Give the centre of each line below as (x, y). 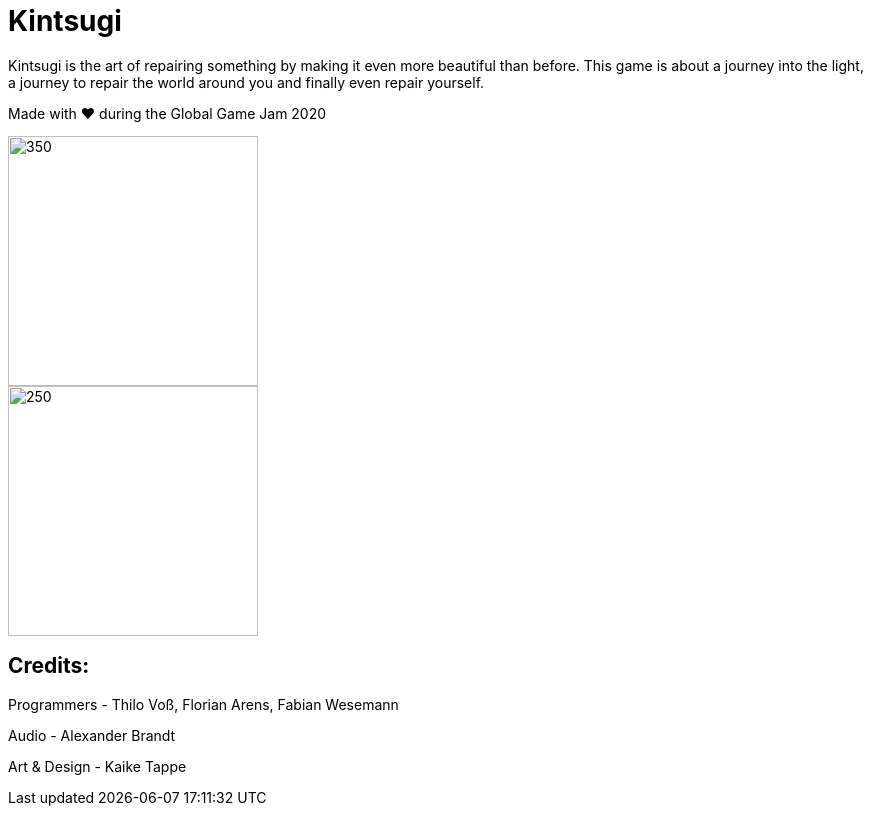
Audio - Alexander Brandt (92, 735)
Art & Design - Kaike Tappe (97, 766)
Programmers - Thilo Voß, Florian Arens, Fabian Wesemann (203, 704)
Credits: (49, 666)
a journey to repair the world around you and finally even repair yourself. (246, 82)
